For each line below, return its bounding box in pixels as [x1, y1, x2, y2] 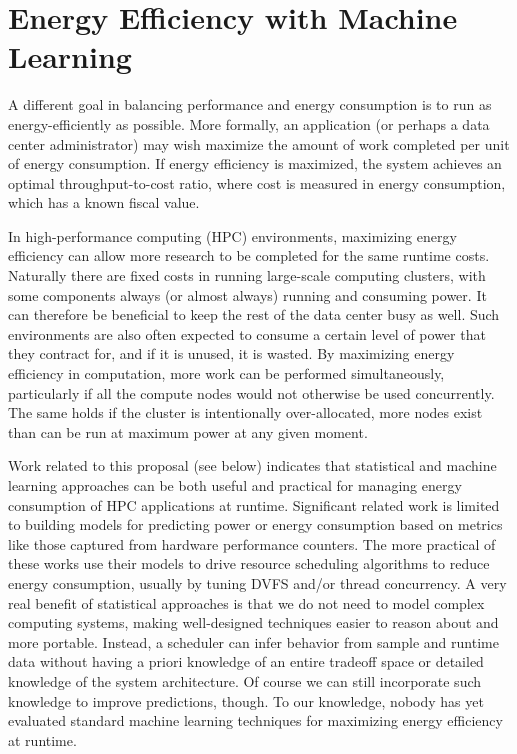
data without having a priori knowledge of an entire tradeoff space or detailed [8, 651, 484, 672]
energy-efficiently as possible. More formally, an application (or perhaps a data [8, 113, 490, 134]
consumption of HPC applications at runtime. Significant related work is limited [8, 494, 500, 515]
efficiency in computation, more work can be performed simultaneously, [8, 363, 445, 384]
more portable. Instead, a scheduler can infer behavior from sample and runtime [8, 631, 499, 652]
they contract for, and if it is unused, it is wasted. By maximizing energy [8, 343, 455, 364]
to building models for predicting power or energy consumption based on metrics [8, 514, 503, 535]
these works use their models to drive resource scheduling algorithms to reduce [8, 553, 490, 574]
